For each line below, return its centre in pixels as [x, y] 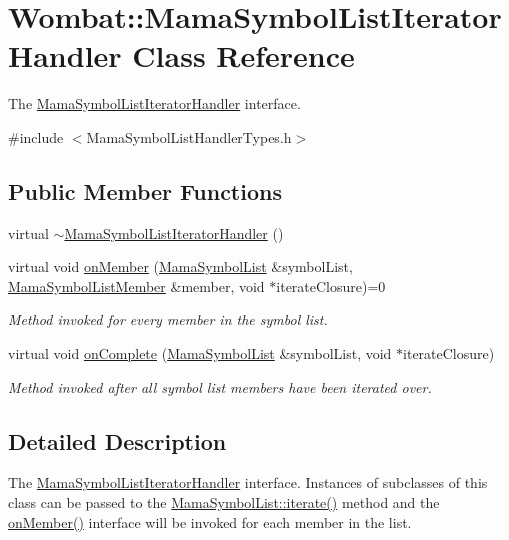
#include [36, 136]
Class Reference [243, 55]
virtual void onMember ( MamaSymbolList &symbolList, [180, 266]
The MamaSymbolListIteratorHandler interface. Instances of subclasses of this [248, 482]
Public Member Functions [145, 190]
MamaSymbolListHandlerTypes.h [189, 136]
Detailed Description [117, 440]
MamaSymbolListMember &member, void [136, 285]
